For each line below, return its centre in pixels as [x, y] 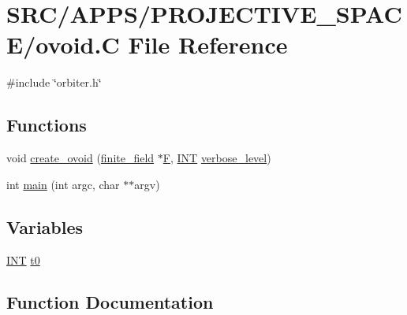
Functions [47, 125]
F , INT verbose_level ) [217, 158]
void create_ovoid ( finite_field [80, 158]
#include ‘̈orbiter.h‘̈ [54, 82]
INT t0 [23, 259]
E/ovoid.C [63, 44]
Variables [45, 226]
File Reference [208, 44]
